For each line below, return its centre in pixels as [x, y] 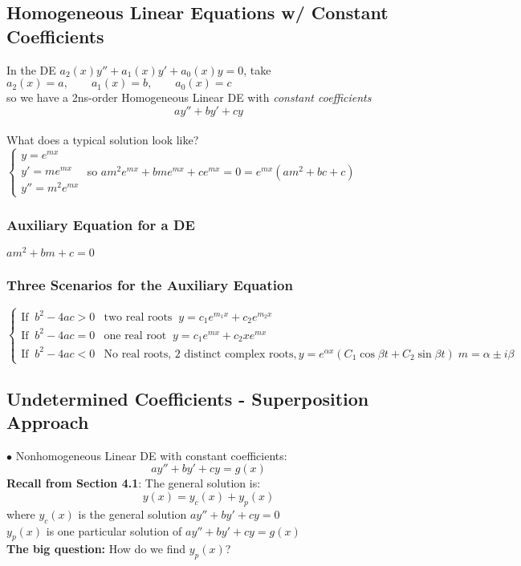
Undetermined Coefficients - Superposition [188, 398]
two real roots [138, 317]
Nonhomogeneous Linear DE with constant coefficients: [151, 455]
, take [257, 69]
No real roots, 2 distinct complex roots [199, 354]
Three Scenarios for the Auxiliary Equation [150, 284]
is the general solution [132, 513]
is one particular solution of [114, 530]
